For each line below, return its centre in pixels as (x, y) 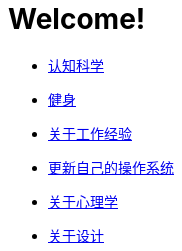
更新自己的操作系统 (111, 167)
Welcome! (77, 19)
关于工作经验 (90, 133)
